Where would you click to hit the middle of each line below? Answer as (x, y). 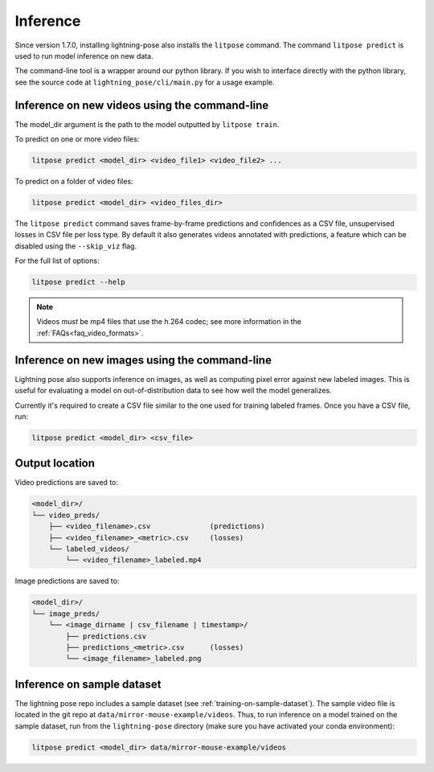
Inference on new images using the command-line (143, 360)
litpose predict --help (79, 282)
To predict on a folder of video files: (74, 181)
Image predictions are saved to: (67, 581)
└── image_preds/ (66, 614)
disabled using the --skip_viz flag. (76, 246)
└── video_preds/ (66, 515)
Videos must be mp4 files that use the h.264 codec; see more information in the (169, 322)
